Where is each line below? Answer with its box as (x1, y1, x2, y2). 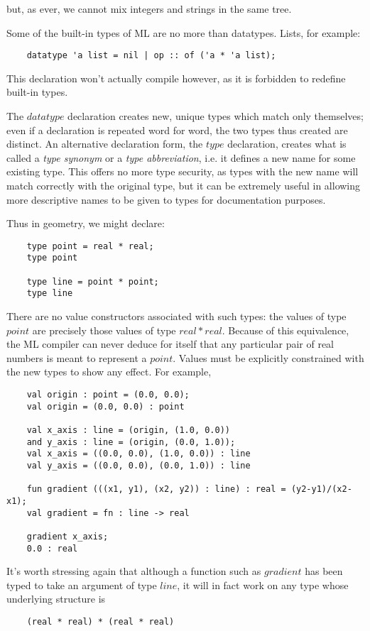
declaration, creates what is (227, 136, 347, 151)
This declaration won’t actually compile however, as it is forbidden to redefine (6, 70, 346, 85)
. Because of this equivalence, (222, 322, 349, 337)
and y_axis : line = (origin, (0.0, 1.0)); (26, 437, 236, 447)
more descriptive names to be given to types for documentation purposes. (6, 192, 326, 207)
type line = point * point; (26, 276, 159, 287)
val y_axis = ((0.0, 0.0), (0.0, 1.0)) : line (26, 460, 251, 471)
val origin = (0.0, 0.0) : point (26, 401, 185, 412)
